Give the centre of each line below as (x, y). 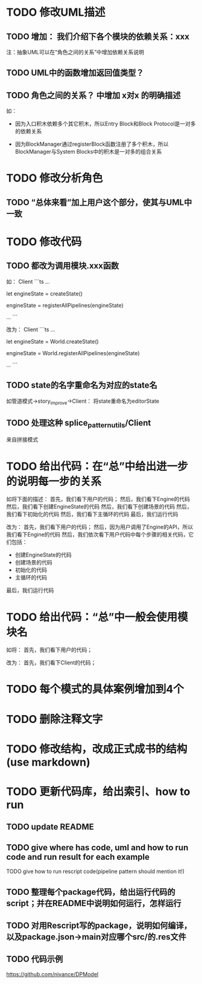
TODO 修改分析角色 (55, 178)
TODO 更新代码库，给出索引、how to (98, 792)
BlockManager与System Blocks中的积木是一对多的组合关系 (88, 152)
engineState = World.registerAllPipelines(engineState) (73, 353)
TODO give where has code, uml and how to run (97, 847)
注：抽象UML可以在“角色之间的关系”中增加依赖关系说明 (75, 52)
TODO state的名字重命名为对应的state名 (82, 386)
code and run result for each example (78, 857)
